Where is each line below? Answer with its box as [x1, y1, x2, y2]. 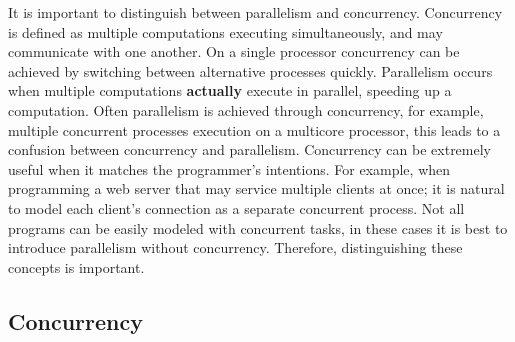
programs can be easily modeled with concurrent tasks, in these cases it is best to [8, 217, 508, 238]
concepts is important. [8, 256, 145, 277]
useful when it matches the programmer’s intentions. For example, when [8, 158, 451, 179]
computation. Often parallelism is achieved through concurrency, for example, [8, 99, 484, 120]
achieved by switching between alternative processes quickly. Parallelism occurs [8, 60, 493, 81]
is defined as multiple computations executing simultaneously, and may [8, 21, 443, 42]
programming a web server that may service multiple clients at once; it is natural [8, 178, 505, 199]
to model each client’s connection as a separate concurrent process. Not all [8, 197, 465, 218]
